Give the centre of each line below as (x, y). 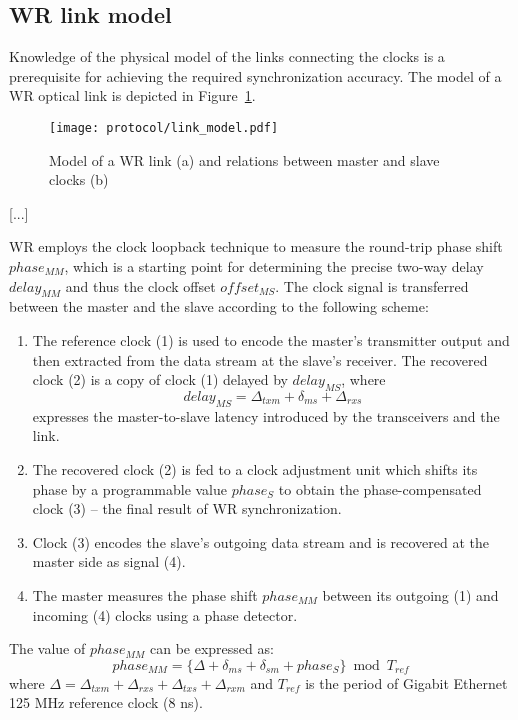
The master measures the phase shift (145, 594)
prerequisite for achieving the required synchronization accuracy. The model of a (255, 75)
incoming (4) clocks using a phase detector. (165, 614)
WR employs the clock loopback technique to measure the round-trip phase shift (256, 246)
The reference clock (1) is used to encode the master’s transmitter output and (271, 340)
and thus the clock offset (140, 285)
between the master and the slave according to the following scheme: (219, 306)
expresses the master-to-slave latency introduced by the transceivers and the (266, 415)
